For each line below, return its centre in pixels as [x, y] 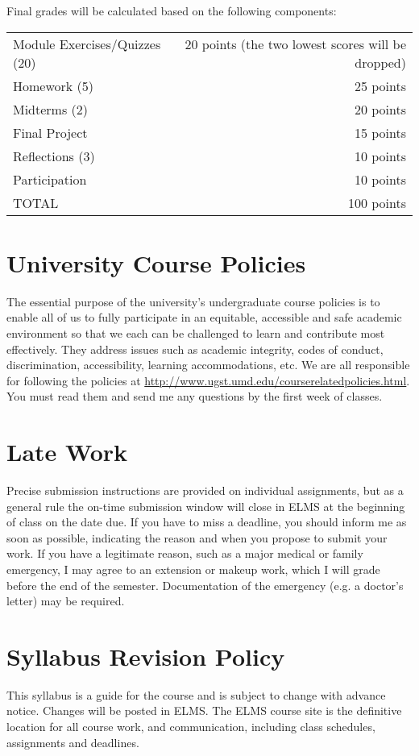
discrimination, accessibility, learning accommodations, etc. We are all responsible [208, 365]
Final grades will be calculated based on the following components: [172, 10]
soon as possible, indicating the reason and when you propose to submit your [197, 537]
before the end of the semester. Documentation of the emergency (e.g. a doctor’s [205, 585]
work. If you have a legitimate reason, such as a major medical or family [185, 553]
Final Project [50, 132]
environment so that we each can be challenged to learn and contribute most [196, 332]
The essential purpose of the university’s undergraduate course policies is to [193, 301]
